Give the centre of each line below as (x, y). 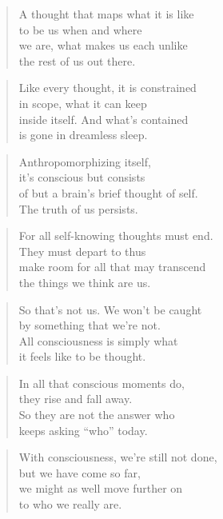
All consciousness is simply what (98, 340)
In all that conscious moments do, (102, 383)
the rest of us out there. (77, 60)
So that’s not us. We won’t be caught (110, 309)
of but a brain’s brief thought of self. (108, 192)
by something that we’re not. (90, 325)
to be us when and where (80, 29)
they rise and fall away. (76, 399)
